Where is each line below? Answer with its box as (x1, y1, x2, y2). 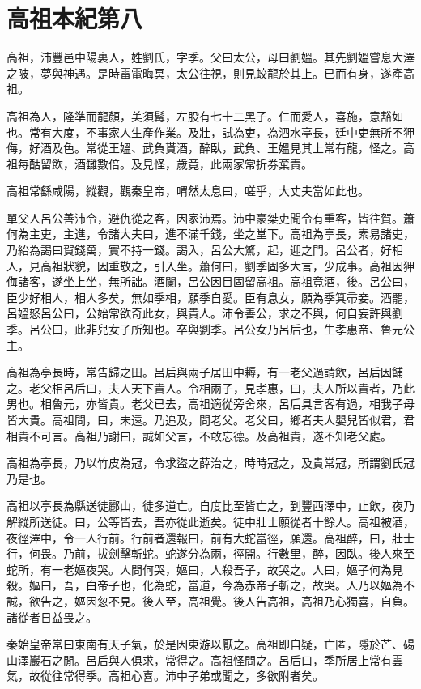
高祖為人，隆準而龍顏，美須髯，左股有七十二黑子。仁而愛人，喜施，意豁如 (6, 107, 403, 124)
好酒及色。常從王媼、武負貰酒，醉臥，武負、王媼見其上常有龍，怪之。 (28, 139, 403, 156)
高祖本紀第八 (6, 2, 143, 35)
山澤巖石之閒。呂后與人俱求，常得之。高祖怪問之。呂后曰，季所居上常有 (6, 651, 392, 668)
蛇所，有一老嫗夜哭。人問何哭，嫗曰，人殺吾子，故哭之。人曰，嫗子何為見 (6, 560, 403, 577)
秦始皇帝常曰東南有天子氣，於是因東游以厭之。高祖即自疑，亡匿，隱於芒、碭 (6, 636, 415, 653)
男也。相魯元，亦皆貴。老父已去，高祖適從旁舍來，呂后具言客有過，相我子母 (6, 395, 415, 412)
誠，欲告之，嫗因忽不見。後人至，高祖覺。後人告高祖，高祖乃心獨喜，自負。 (6, 592, 415, 609)
